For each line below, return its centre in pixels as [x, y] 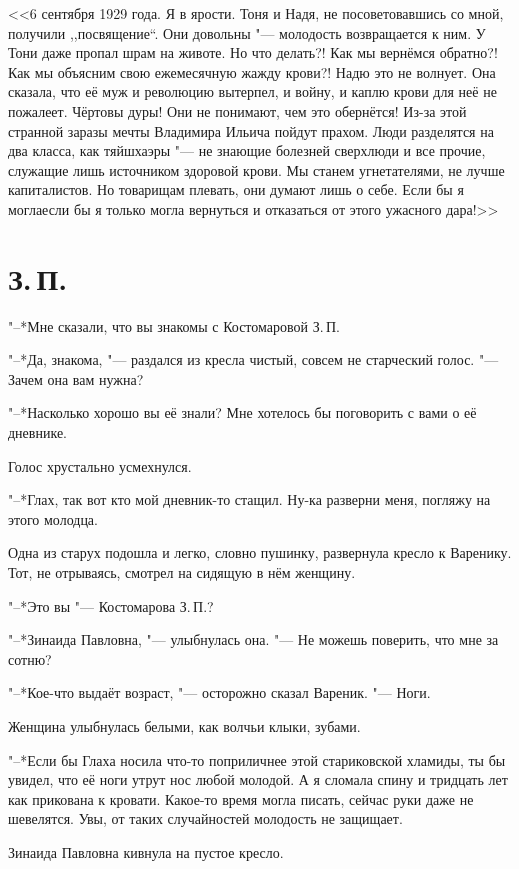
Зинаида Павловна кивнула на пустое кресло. [146, 851]
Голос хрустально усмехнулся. [100, 465]
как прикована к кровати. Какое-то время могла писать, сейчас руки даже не [241, 798]
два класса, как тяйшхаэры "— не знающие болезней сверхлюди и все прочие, [247, 150]
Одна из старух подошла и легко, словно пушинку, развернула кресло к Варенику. [260, 552]
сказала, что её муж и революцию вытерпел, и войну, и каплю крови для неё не [252, 91]
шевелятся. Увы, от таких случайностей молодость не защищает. [205, 818]
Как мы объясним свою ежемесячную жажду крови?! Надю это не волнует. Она [252, 71]
